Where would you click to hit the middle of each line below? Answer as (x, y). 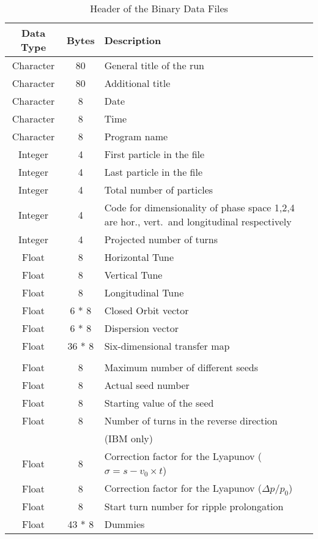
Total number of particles (159, 190)
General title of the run (154, 65)
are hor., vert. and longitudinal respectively (198, 221)
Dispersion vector (142, 328)
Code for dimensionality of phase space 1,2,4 (199, 207)
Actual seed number (147, 385)
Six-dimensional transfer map (167, 346)
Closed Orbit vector (146, 310)
